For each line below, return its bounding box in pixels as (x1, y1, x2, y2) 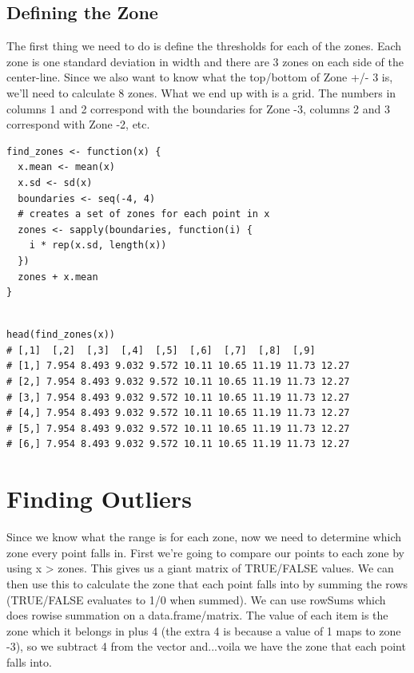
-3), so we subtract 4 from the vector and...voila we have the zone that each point (6, 638, 406, 655)
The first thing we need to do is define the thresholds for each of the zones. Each (6, 38, 402, 54)
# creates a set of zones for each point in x (18, 208, 270, 220)
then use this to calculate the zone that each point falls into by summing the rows (6, 575, 408, 592)
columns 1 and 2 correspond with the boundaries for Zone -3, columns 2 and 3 (6, 100, 390, 117)
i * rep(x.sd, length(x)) (29, 240, 167, 251)
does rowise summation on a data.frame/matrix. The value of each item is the (6, 607, 388, 624)
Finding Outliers (6, 482, 192, 515)
